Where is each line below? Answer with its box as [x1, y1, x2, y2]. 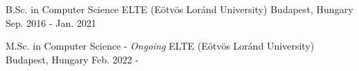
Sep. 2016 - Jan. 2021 [6, 15, 96, 30]
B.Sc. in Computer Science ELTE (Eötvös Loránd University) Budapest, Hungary [6, 2, 353, 16]
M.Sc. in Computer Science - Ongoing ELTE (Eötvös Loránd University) [6, 39, 315, 53]
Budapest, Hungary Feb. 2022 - [6, 52, 139, 66]
